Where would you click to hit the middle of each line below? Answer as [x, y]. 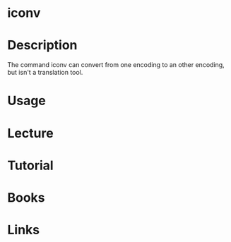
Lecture [31, 133]
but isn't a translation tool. [45, 73]
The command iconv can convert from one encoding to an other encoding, [116, 65]
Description [42, 46]
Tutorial [31, 165]
